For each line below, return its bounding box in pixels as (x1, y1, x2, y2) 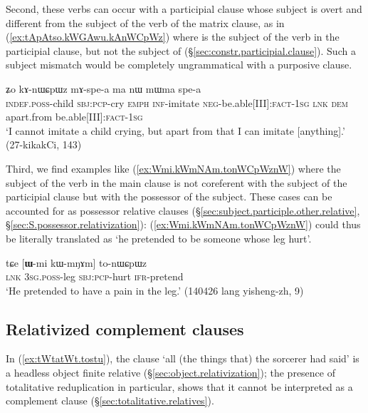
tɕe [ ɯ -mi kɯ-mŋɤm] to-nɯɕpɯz (6, 255, 147, 270)
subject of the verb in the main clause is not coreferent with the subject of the (6, 175, 347, 190)
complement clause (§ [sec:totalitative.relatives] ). (6, 393, 214, 408)
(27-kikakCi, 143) (6, 137, 82, 152)
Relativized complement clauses (6, 317, 244, 340)
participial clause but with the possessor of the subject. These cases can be (6, 189, 332, 204)
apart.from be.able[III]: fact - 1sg (6, 109, 143, 124)
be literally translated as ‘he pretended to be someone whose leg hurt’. (6, 230, 312, 245)
